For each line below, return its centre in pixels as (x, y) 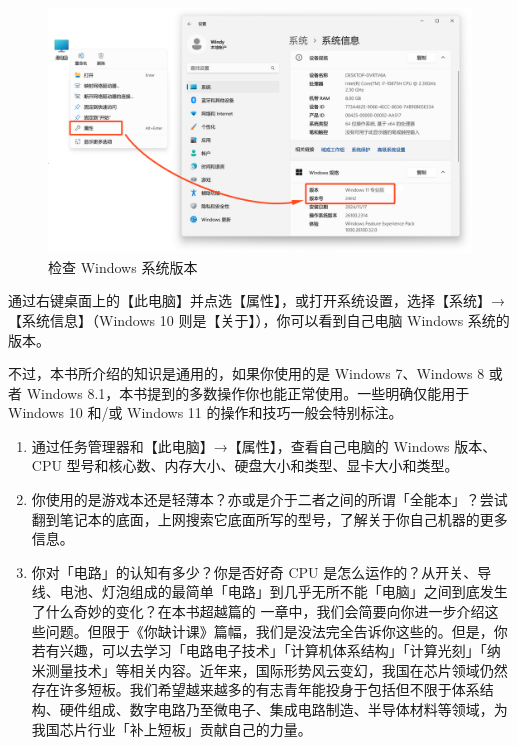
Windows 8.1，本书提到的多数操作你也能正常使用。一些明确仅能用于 (248, 392)
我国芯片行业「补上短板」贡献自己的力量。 (171, 728)
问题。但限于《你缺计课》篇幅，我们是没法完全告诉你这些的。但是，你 (276, 630)
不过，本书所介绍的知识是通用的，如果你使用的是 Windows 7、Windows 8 (246, 373)
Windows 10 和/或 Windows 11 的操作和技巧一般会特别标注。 (205, 412)
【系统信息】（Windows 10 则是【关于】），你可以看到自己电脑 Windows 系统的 (259, 319)
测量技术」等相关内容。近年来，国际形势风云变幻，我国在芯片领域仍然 (276, 669)
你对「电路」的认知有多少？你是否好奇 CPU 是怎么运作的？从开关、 (254, 571)
